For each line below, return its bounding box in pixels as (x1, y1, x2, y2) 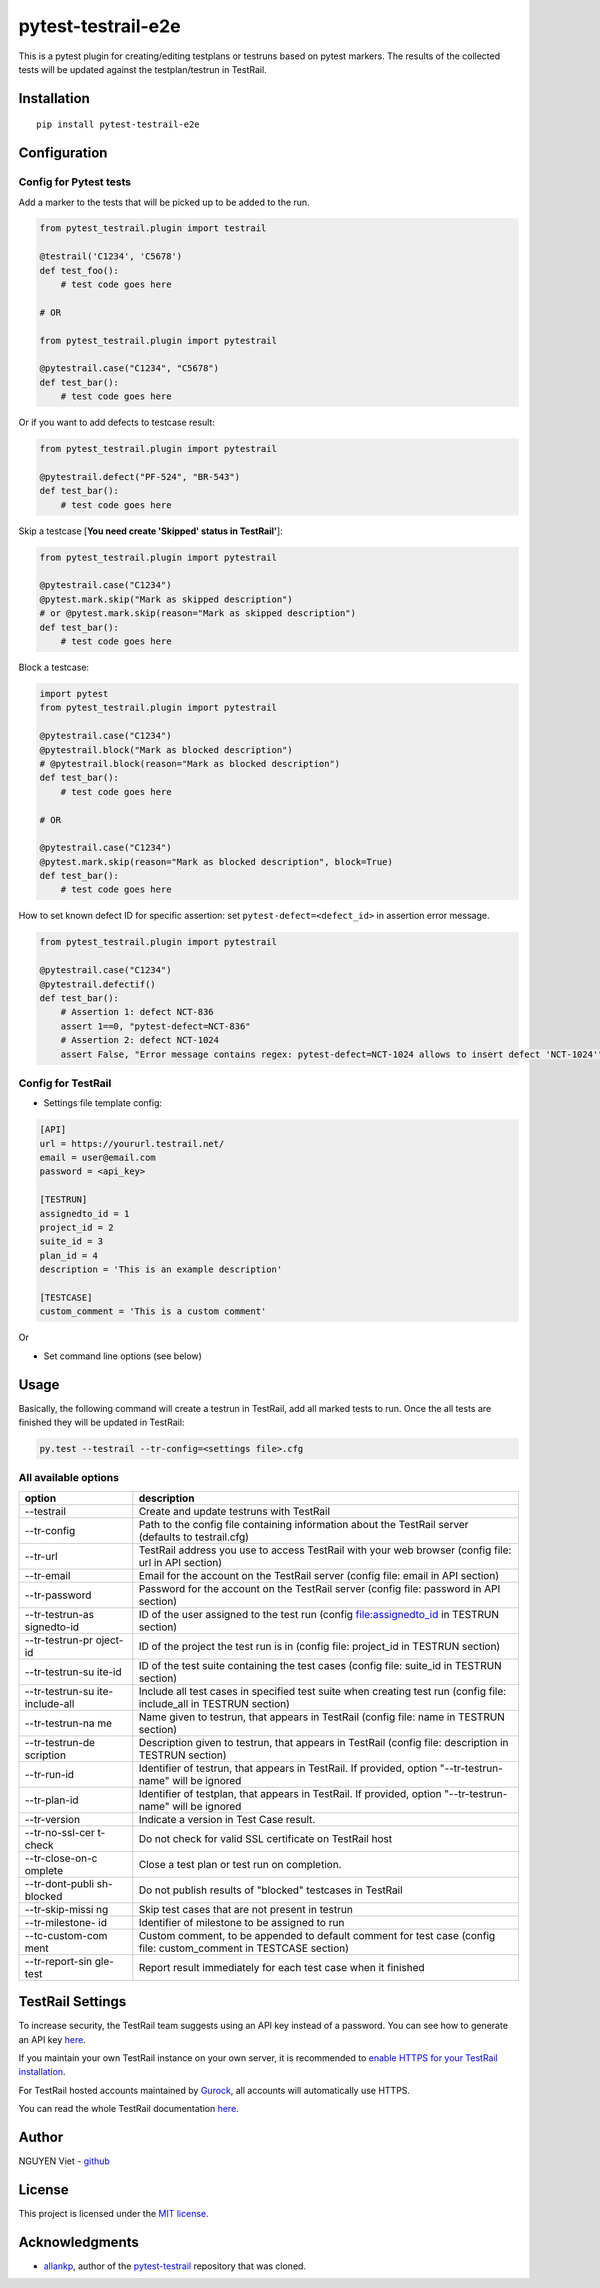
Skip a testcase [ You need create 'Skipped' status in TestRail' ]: (18, 525, 284, 537)
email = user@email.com (39, 1152, 157, 1164)
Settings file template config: (43, 1097, 163, 1109)
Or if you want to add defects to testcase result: (18, 416, 215, 429)
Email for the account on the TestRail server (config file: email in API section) (138, 1568, 500, 1582)
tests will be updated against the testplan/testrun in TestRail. (18, 63, 267, 75)
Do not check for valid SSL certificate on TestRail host (138, 1831, 393, 1845)
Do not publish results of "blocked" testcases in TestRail (138, 1883, 404, 1897)
